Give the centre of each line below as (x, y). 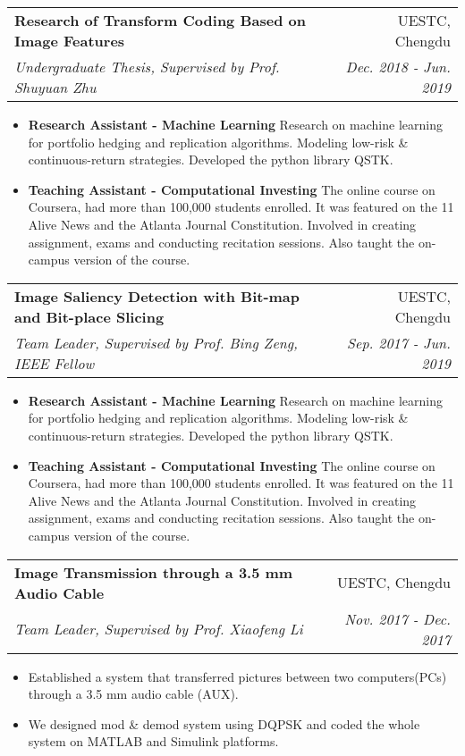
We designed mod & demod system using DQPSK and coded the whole (224, 723)
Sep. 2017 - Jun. (399, 342)
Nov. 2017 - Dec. (397, 618)
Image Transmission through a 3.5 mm (154, 572)
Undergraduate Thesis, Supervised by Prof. (147, 67)
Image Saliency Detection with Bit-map (157, 296)
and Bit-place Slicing (89, 316)
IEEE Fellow (55, 363)
